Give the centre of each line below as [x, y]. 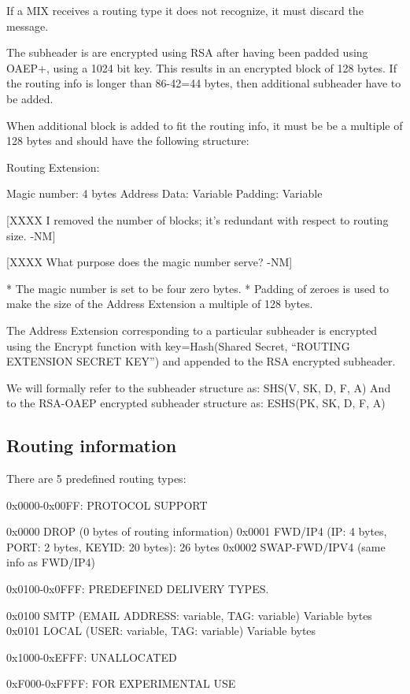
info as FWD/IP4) [51, 562]
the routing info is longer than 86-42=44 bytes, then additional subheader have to [204, 83]
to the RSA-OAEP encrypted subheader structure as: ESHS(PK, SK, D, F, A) [196, 403]
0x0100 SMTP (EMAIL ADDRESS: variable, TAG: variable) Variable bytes [189, 615]
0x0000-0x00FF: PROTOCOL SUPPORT [107, 505]
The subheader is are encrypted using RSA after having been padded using [187, 52]
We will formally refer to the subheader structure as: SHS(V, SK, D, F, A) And [199, 387]
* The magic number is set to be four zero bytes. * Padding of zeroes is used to [198, 288]
